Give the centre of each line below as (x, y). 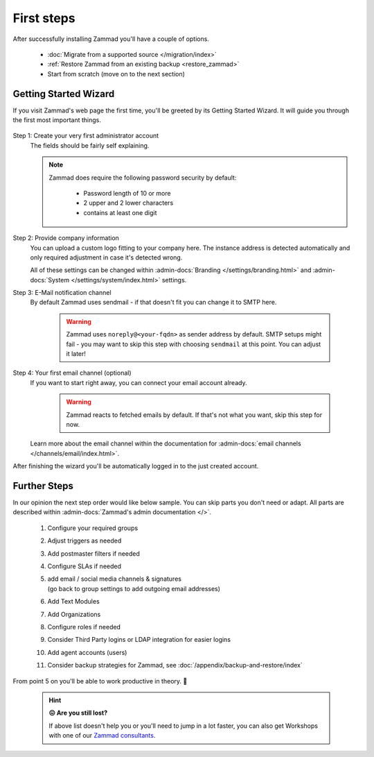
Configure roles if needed (84, 627)
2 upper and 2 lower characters (128, 203)
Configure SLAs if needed (84, 566)
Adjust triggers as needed (84, 541)
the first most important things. (57, 120)
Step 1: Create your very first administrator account (86, 136)
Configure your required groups (93, 528)
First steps (44, 18)
